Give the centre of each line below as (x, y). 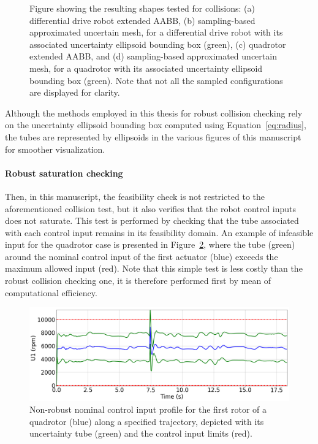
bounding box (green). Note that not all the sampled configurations (156, 80)
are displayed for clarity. (75, 92)
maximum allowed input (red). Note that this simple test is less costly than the (154, 268)
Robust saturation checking (64, 173)
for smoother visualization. (55, 149)
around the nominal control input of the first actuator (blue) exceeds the (142, 256)
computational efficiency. (51, 292)
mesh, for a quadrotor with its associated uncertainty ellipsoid (146, 68)
